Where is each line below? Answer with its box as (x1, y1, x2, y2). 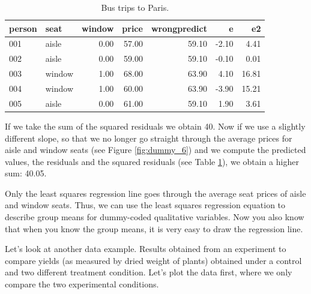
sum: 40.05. (5, 167, 47, 179)
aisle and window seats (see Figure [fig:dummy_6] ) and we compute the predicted (5, 143, 306, 156)
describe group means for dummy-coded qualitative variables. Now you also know (5, 211, 304, 223)
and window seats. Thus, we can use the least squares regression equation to (5, 199, 286, 211)
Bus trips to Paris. (101, 1, 169, 13)
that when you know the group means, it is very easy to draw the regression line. (5, 222, 303, 235)
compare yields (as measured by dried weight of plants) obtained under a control (5, 254, 302, 266)
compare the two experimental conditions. (5, 278, 159, 290)
